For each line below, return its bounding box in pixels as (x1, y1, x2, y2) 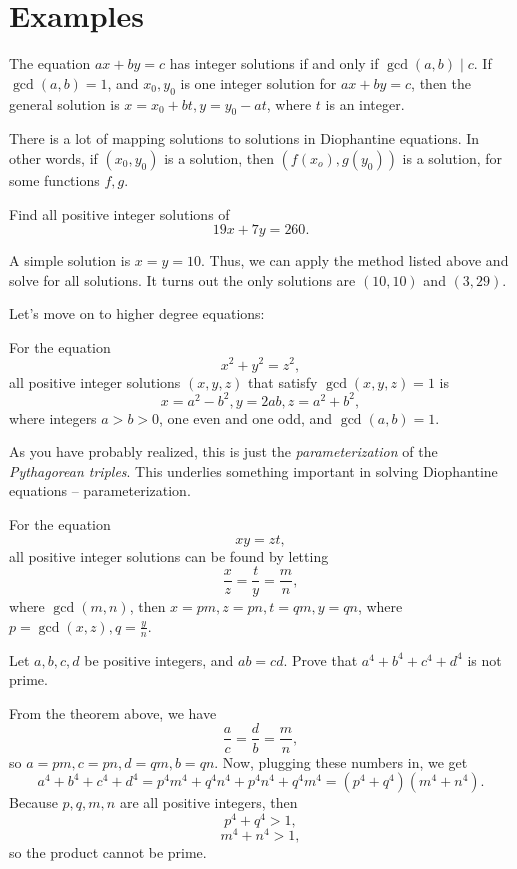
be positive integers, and (84, 649, 234, 670)
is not (467, 649, 502, 670)
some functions (9, 169, 100, 190)
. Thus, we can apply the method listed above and (201, 250, 509, 271)
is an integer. (325, 93, 405, 114)
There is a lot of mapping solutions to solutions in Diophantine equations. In (9, 128, 480, 149)
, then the (411, 72, 472, 93)
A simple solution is (9, 250, 131, 271)
